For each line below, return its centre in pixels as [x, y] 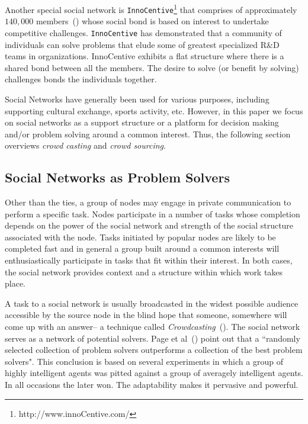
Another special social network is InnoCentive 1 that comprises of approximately [151, 9]
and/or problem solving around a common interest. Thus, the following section [148, 134]
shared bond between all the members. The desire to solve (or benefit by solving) [152, 67]
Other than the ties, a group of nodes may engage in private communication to [148, 202]
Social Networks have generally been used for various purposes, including [137, 99]
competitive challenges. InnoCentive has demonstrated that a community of [143, 32]
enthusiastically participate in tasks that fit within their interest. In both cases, [149, 260]
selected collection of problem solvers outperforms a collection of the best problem [154, 350]
